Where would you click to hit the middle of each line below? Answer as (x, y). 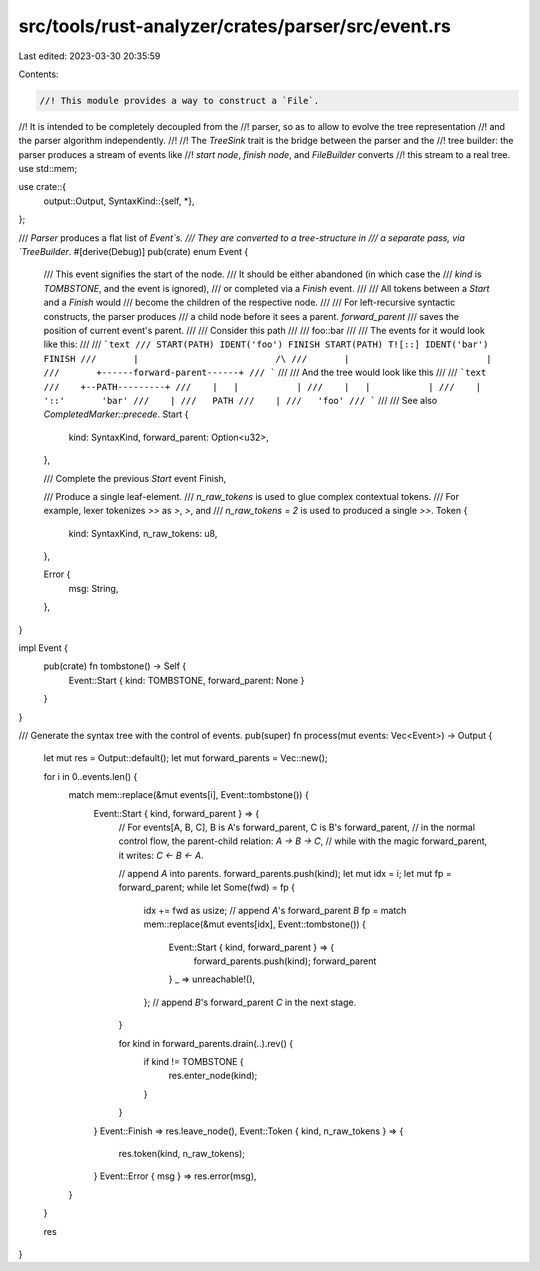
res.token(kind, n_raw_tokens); (181, 1153)
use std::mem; (48, 169)
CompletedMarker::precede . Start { (116, 414)
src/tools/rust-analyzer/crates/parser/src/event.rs (235, 26)
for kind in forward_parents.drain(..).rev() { (206, 1043)
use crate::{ (42, 187)
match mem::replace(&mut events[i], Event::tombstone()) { (188, 795)
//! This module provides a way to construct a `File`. (179, 100)
